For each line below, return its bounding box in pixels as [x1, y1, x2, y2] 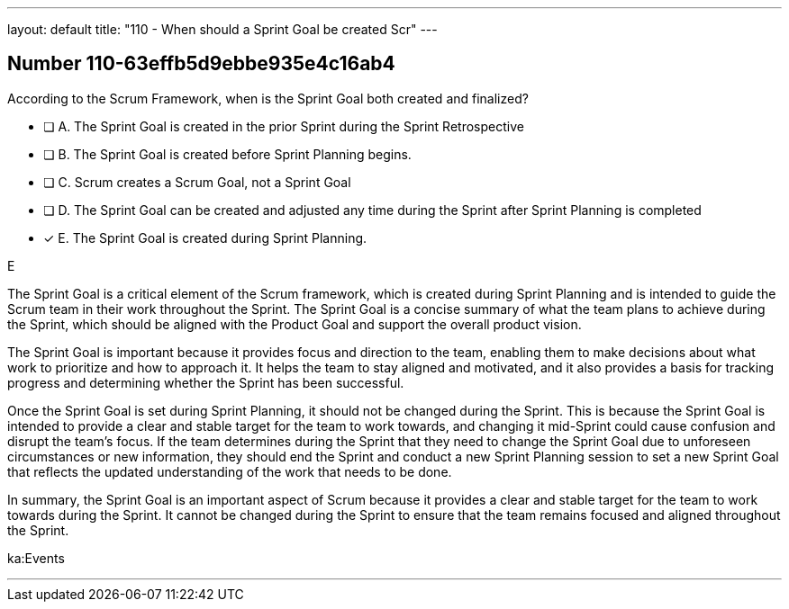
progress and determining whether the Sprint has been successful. [7, 374, 404, 390]
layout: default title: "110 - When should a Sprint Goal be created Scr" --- [7, 22, 438, 37]
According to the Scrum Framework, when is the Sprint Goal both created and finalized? [7, 90, 529, 106]
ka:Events [7, 550, 65, 566]
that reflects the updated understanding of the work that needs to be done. [7, 463, 452, 479]
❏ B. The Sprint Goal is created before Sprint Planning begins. [43, 146, 412, 162]
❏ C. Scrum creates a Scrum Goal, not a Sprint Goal [43, 174, 351, 190]
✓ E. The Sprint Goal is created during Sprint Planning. [43, 229, 367, 246]
